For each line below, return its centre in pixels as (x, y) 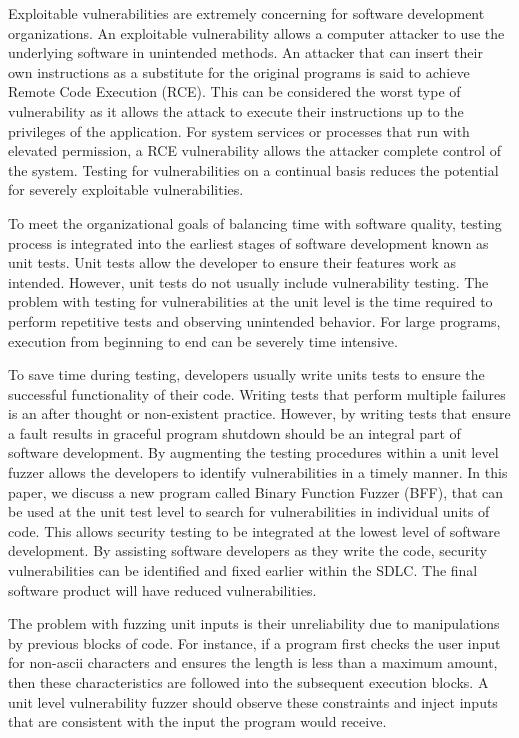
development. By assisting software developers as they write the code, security (247, 550)
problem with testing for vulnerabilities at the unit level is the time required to (250, 301)
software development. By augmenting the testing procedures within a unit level (253, 452)
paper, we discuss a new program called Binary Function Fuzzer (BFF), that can (256, 491)
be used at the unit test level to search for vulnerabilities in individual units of (249, 511)
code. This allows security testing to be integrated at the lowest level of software (254, 530)
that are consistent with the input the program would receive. (197, 721)
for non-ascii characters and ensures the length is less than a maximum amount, (253, 662)
